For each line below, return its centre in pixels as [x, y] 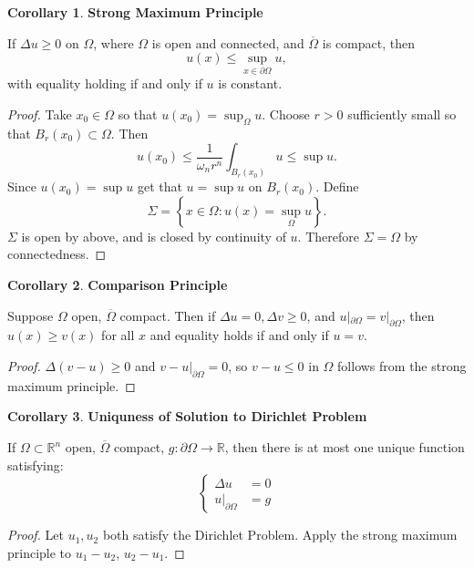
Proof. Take [40, 114]
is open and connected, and [228, 42]
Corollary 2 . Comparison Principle [118, 285]
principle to [40, 552]
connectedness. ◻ [57, 254]
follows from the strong [402, 366]
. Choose [286, 114]
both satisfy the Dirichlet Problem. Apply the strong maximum [280, 535]
